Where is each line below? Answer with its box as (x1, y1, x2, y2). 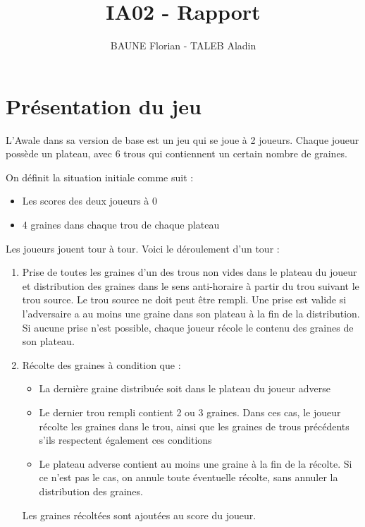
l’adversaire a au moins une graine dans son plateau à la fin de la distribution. (22, 306, 360, 320)
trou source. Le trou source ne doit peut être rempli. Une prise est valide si (22, 292, 347, 307)
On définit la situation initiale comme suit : (6, 169, 194, 184)
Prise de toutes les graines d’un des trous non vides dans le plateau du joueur (22, 265, 357, 279)
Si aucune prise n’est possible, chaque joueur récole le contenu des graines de (22, 320, 354, 334)
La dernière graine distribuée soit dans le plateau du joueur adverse (39, 381, 330, 396)
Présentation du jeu (6, 91, 202, 120)
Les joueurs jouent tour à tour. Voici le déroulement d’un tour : (6, 241, 280, 255)
